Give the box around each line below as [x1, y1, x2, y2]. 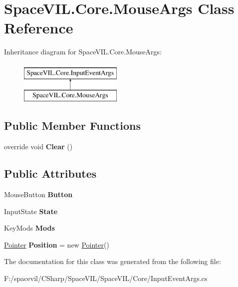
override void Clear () [4, 141, 73, 152]
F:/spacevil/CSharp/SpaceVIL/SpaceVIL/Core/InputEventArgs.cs [4, 273, 208, 284]
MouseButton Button [4, 189, 73, 200]
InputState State [4, 206, 58, 216]
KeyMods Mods [4, 223, 55, 233]
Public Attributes [4, 166, 97, 181]
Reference [4, 17, 73, 38]
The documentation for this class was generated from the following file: [4, 256, 221, 267]
